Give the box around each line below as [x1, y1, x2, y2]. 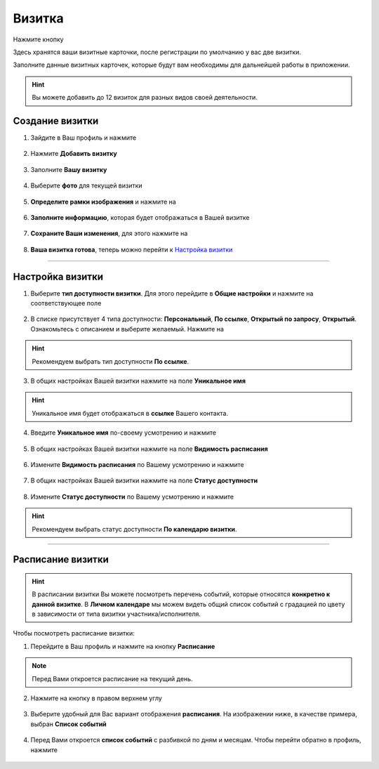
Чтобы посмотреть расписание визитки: [13, 629, 135, 638]
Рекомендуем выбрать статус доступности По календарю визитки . [32, 525, 237, 533]
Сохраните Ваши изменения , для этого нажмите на [30, 229, 188, 238]
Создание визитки [13, 114, 99, 126]
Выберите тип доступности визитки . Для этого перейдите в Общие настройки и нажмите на [30, 289, 314, 298]
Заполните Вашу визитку [30, 165, 107, 173]
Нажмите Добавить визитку [30, 150, 117, 158]
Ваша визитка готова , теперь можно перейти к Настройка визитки [30, 245, 233, 254]
